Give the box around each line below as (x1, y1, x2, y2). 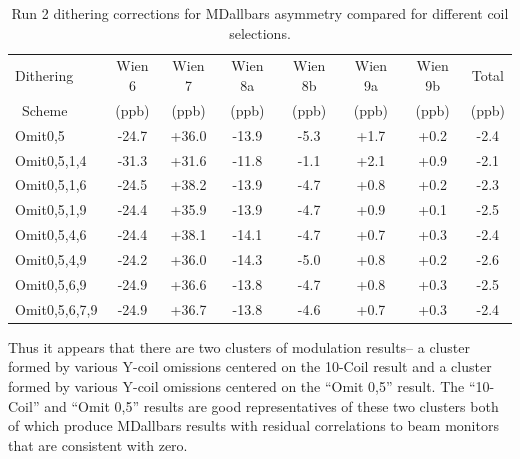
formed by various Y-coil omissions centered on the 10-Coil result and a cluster (8, 356, 492, 377)
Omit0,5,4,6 (15, 224, 87, 245)
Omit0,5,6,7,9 (15, 298, 98, 319)
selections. (229, 22, 291, 43)
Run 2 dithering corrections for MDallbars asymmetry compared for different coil (11, 3, 509, 23)
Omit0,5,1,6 (15, 174, 87, 195)
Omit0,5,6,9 (15, 273, 87, 294)
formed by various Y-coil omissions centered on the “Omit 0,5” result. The (8, 375, 465, 396)
